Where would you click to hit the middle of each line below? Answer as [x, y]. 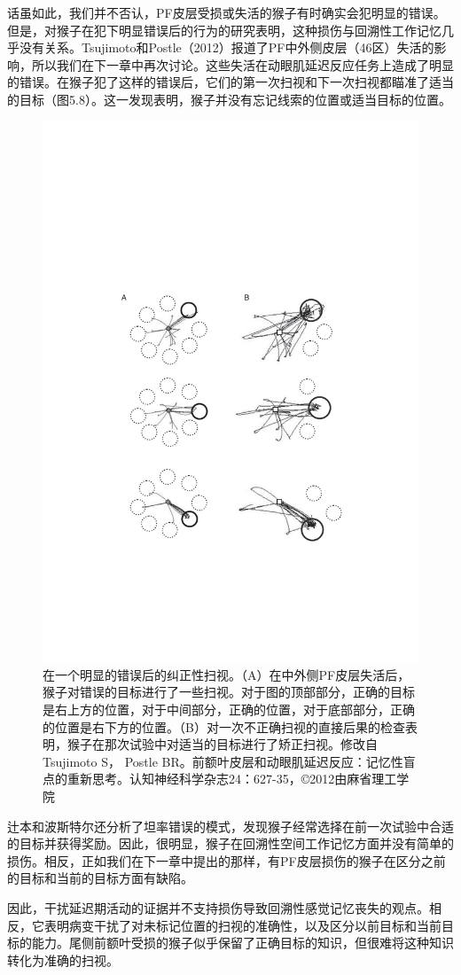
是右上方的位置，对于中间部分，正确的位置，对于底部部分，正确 [229, 709]
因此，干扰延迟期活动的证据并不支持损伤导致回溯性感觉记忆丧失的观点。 [218, 907]
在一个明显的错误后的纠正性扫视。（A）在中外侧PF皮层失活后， [227, 674]
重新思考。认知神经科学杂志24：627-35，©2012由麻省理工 [232, 779]
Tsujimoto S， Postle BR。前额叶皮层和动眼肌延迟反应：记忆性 [223, 761]
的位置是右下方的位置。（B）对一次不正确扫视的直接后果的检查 [224, 726]
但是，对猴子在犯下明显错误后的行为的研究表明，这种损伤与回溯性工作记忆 [224, 30]
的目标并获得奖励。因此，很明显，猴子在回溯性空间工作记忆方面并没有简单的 [230, 843]
